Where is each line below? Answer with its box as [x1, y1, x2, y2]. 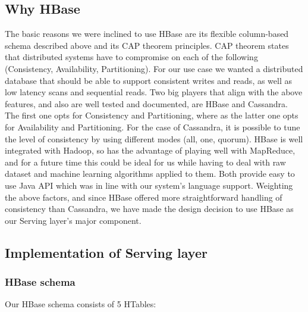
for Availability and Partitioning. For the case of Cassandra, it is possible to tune [5, 120, 300, 133]
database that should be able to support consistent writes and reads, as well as [5, 74, 293, 86]
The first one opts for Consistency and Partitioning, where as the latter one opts [5, 109, 298, 121]
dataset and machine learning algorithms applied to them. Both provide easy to [5, 167, 295, 180]
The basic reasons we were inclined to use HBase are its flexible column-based [5, 27, 289, 40]
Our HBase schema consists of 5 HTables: [5, 298, 156, 310]
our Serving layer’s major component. [5, 214, 142, 226]
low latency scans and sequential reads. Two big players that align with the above [5, 86, 303, 98]
